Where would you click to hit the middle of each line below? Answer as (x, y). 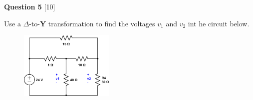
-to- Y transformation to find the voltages (92, 23)
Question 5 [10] (30, 6)
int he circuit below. (219, 23)
